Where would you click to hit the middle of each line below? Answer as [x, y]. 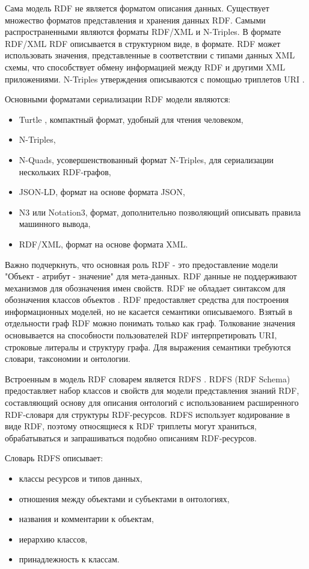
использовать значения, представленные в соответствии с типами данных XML [150, 55]
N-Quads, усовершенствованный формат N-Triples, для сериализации [146, 159]
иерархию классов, [53, 539]
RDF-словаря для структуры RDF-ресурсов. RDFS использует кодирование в [148, 414]
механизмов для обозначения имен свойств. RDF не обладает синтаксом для [145, 288]
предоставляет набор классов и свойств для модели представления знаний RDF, [152, 390]
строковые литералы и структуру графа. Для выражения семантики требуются [148, 347]
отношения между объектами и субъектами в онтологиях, [124, 498]
